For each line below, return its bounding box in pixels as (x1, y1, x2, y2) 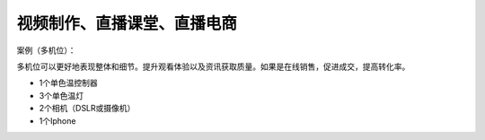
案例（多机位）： (16, 45, 76, 56)
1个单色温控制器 (39, 77, 98, 89)
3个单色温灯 (39, 90, 84, 101)
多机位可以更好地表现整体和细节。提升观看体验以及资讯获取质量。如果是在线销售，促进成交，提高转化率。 (16, 61, 410, 72)
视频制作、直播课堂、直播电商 (16, 13, 238, 33)
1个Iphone (39, 115, 76, 126)
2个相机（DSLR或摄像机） (39, 103, 136, 114)
